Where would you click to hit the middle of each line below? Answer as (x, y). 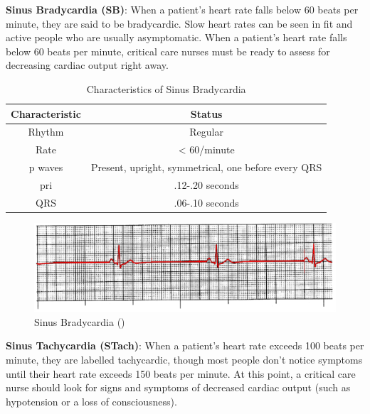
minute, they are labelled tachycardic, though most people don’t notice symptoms (184, 360)
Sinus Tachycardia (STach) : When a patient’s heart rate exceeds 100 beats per (185, 345)
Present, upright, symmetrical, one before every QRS (207, 167)
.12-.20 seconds (206, 184)
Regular (206, 132)
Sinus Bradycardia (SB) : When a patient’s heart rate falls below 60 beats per (182, 9)
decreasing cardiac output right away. (87, 65)
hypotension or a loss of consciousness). (91, 401)
